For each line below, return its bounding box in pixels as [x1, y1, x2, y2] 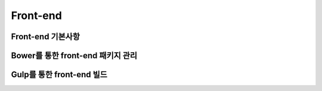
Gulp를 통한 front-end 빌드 [11, 70, 107, 80]
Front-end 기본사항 [11, 32, 80, 42]
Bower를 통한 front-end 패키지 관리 [11, 51, 137, 61]
